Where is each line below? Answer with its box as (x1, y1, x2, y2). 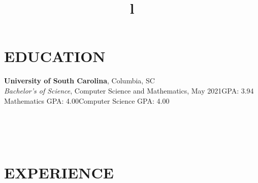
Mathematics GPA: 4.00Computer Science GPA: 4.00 (4, 95, 170, 106)
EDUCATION (4, 46, 106, 67)
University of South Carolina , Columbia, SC (4, 75, 155, 86)
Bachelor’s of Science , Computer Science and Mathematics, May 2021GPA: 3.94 (4, 85, 254, 96)
